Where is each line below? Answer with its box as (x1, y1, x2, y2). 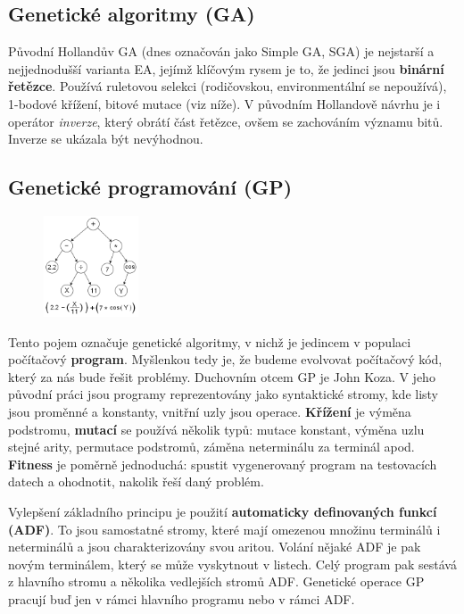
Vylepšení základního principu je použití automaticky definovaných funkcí (8, 502, 437, 521)
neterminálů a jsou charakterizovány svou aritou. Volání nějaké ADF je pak (8, 537, 421, 556)
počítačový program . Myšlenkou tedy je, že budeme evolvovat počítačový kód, (8, 350, 443, 369)
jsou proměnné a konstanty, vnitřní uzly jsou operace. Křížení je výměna (8, 402, 411, 421)
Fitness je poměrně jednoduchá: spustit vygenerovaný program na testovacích (8, 454, 437, 473)
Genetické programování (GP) (8, 173, 293, 201)
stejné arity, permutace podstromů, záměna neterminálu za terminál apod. (8, 437, 415, 456)
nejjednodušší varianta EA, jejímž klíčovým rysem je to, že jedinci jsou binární (8, 59, 444, 78)
